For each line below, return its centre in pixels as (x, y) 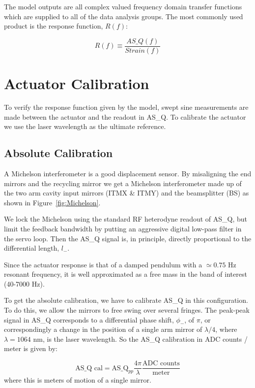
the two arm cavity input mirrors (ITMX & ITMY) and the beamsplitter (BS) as (127, 193)
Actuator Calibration (77, 83)
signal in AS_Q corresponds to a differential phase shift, (89, 319)
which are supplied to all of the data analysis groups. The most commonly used (124, 16)
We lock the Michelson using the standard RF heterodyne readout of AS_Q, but (126, 219)
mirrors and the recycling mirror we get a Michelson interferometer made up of (123, 183)
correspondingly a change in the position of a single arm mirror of (103, 329)
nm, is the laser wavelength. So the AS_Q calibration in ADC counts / (140, 339)
